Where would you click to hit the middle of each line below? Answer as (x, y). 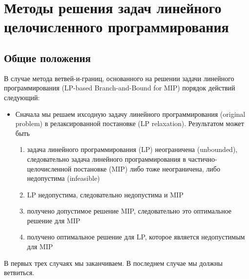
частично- (203, 159)
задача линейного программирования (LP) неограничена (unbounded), (132, 149)
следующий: (22, 97)
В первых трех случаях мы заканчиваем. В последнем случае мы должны (113, 263)
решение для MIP (54, 220)
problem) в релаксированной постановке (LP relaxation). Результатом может (130, 123)
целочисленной (49, 168)
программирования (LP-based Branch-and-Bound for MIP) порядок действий (120, 88)
